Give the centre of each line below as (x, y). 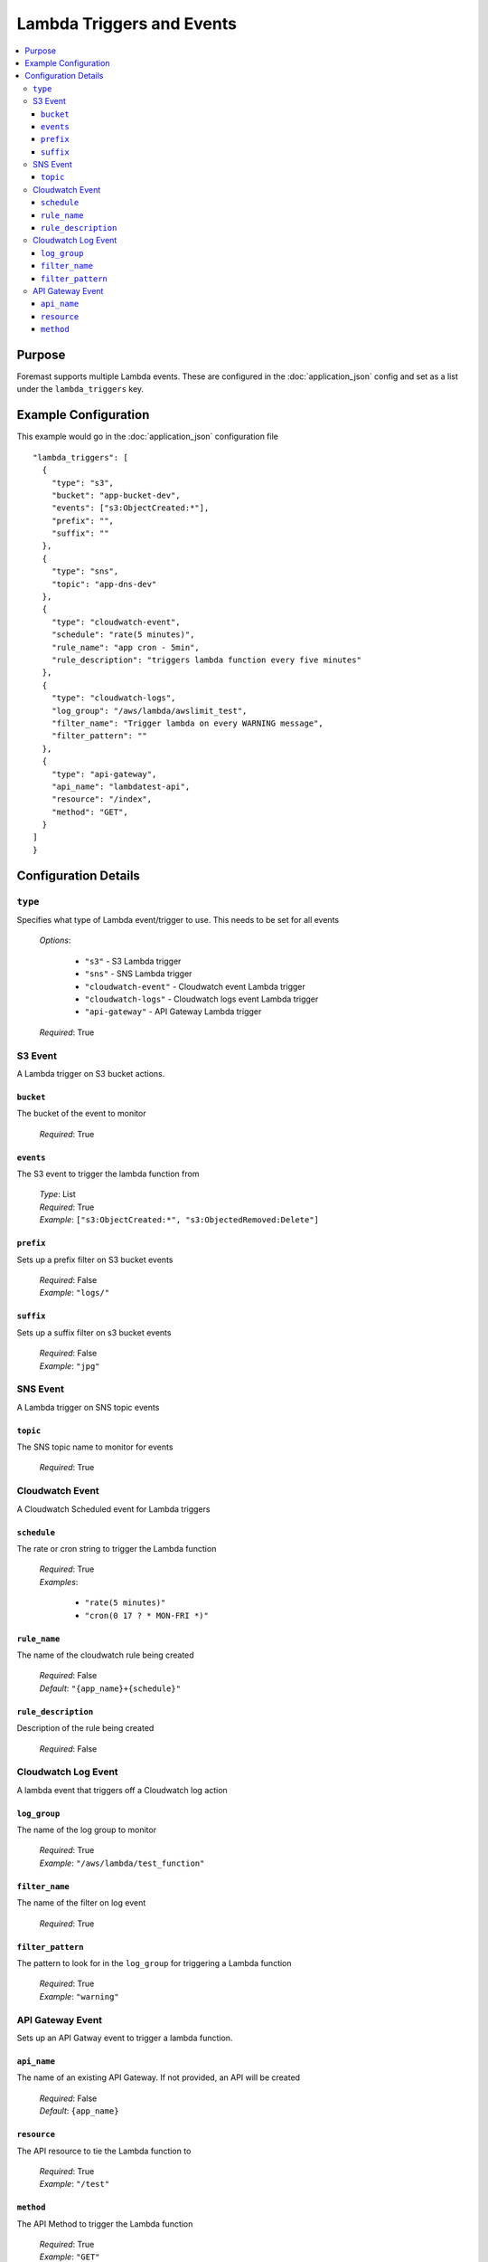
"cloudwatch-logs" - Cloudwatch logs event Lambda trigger (202, 999)
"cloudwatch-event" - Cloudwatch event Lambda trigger (195, 986)
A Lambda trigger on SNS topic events (88, 1407)
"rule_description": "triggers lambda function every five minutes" (206, 660)
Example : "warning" (79, 1996)
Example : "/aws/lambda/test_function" (122, 1863)
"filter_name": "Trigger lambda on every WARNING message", (188, 723)
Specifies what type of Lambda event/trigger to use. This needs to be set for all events (178, 920)
